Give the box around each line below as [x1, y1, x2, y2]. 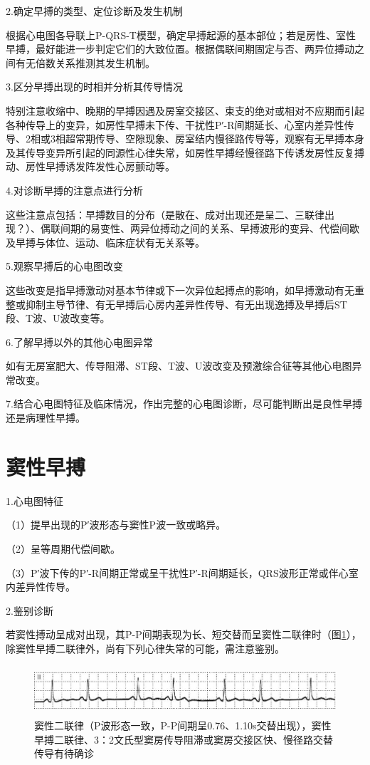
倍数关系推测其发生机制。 [35, 55, 155, 70]
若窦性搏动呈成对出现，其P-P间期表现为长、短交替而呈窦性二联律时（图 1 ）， [6, 627, 361, 642]
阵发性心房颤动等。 [85, 159, 175, 174]
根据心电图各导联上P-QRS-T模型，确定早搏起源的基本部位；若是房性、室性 [6, 27, 356, 42]
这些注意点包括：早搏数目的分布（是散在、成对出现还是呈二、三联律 [6, 207, 324, 222]
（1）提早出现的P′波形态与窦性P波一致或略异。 [6, 517, 226, 532]
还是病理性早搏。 [6, 410, 85, 425]
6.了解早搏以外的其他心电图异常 [6, 334, 153, 349]
